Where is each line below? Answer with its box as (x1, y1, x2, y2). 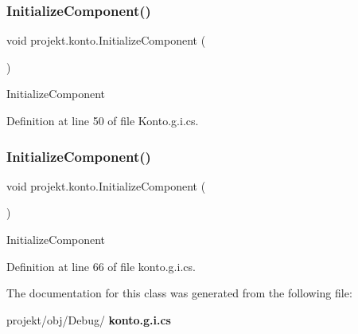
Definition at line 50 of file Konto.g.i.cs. (6, 112, 199, 128)
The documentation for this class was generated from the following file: (6, 285, 352, 301)
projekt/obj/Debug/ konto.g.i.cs (6, 311, 171, 328)
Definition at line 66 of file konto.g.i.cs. (6, 257, 196, 274)
